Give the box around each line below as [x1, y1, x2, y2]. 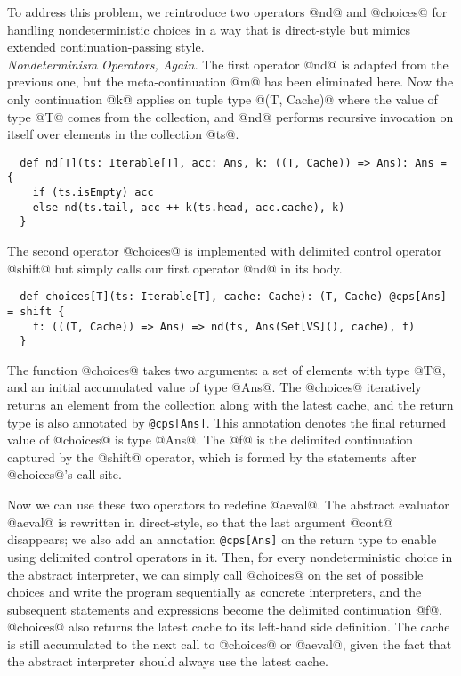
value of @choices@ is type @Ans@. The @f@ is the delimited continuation [7, 430, 414, 449]
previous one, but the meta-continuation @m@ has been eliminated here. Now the [7, 72, 454, 91]
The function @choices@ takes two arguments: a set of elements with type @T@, [7, 360, 446, 379]
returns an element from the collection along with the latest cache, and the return [7, 395, 454, 414]
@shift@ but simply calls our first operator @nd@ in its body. [7, 258, 343, 277]
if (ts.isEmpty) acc [32, 186, 154, 200]
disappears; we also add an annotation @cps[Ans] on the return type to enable [7, 530, 437, 549]
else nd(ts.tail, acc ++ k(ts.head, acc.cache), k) [32, 200, 345, 214]
